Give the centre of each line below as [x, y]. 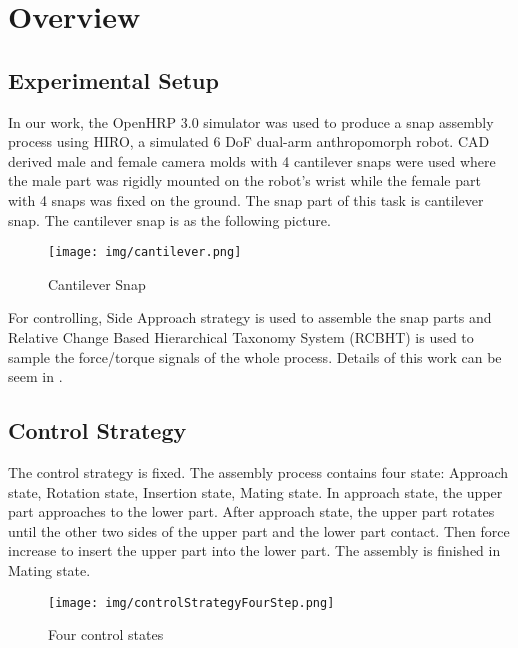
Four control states [106, 634]
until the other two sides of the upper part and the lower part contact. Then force [259, 530]
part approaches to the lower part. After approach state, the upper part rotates [251, 511]
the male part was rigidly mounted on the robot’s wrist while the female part [244, 180]
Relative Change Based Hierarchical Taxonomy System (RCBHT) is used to [241, 336]
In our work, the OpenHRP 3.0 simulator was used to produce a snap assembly [251, 121]
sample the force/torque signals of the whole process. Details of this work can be [255, 356]
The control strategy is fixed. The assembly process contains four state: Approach [258, 471]
